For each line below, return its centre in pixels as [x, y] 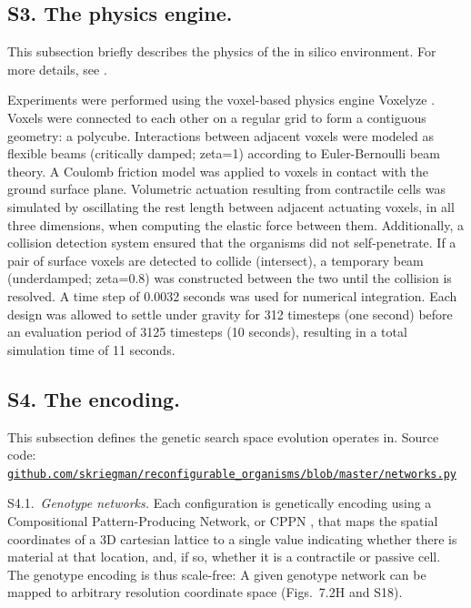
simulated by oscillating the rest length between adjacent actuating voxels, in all [231, 206]
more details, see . [57, 69]
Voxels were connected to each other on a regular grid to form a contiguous [217, 117]
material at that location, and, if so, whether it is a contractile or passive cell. [224, 557]
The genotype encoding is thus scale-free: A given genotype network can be [217, 574]
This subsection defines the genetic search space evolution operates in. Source [223, 436]
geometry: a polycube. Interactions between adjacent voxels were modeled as [220, 135]
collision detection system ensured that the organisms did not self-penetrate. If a [232, 243]
